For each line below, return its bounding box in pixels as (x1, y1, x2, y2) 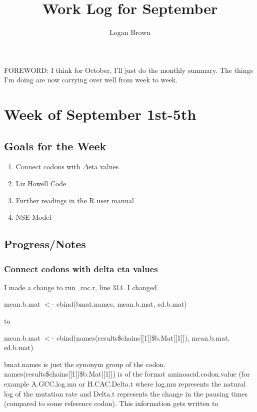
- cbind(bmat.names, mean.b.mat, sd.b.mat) (51, 299, 187, 309)
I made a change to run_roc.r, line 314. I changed (4, 282, 157, 292)
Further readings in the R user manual (15, 195, 134, 205)
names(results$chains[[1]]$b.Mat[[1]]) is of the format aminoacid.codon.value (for (4, 369, 250, 379)
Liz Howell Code (15, 178, 66, 189)
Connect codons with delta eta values (4, 262, 158, 275)
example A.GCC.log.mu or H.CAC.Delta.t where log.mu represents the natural (4, 379, 246, 389)
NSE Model (15, 212, 51, 222)
